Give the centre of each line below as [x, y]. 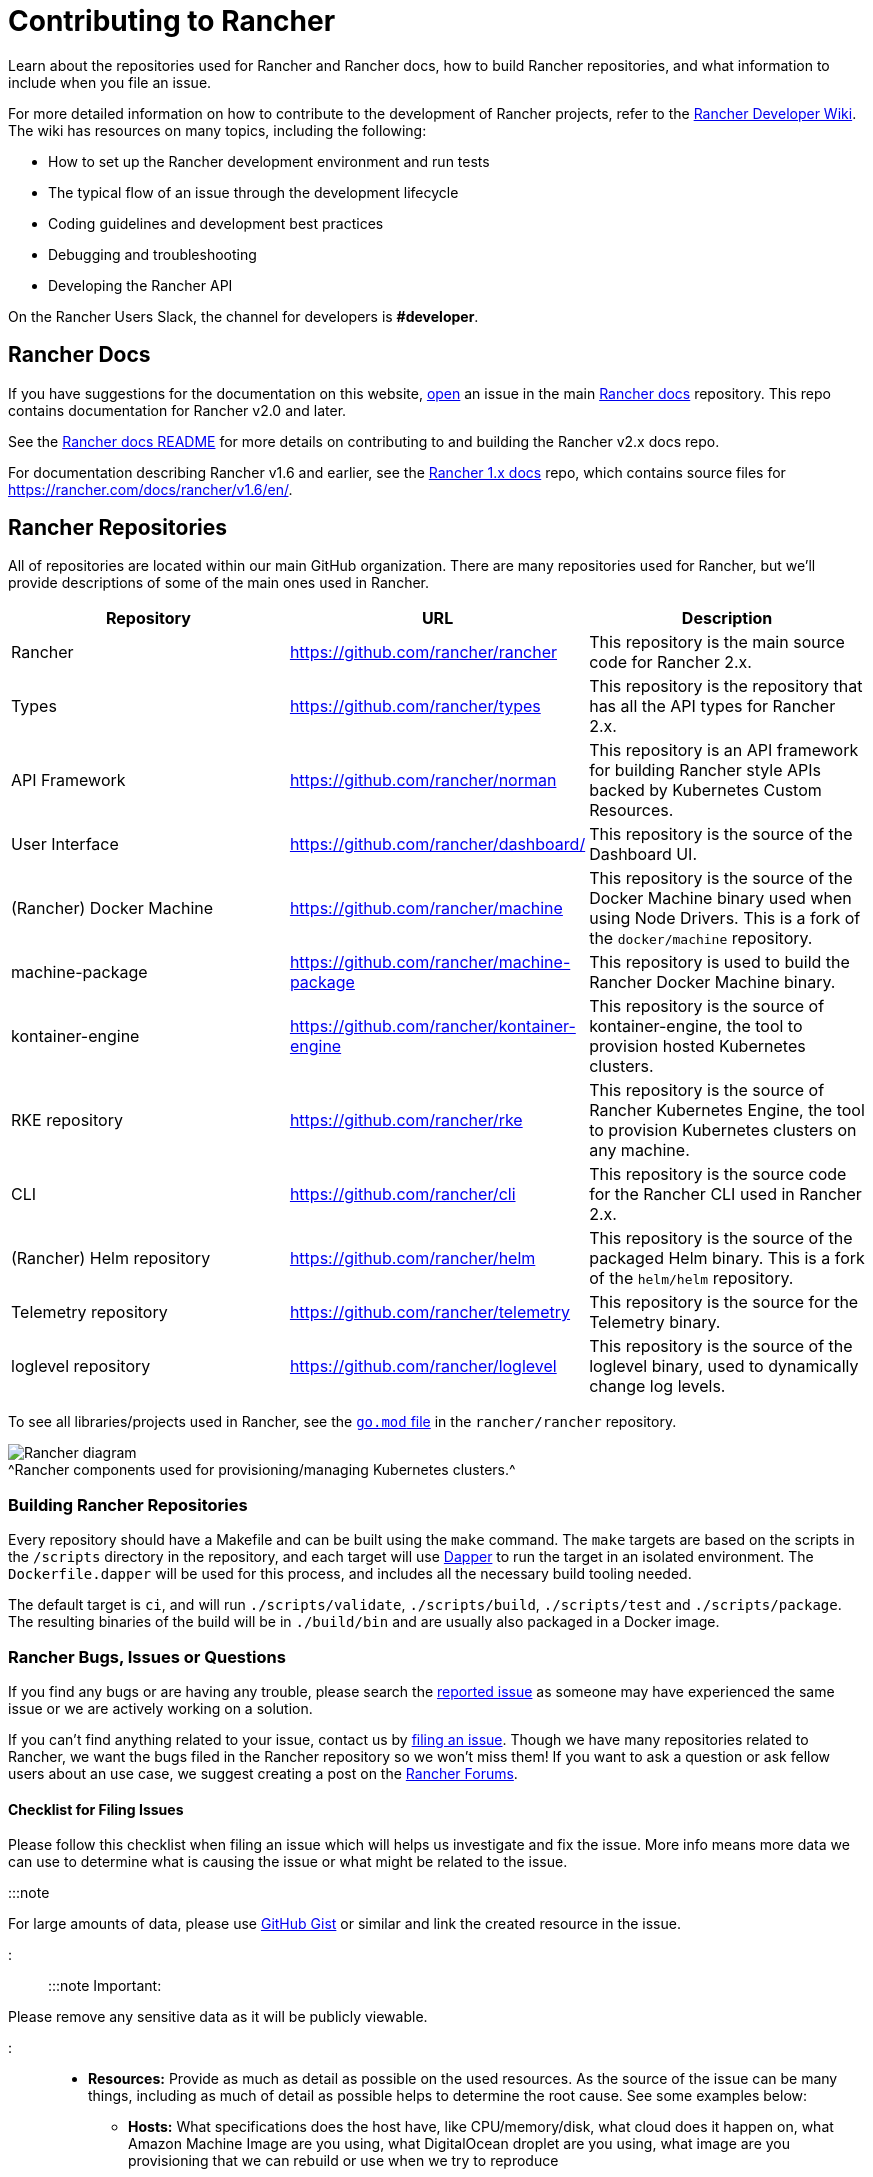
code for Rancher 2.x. [670, 662]
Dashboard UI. [643, 854]
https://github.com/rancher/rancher [423, 652]
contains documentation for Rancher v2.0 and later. [177, 410]
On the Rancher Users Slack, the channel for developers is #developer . [243, 316]
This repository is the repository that [726, 686]
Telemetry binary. [655, 1322]
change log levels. [657, 1386]
